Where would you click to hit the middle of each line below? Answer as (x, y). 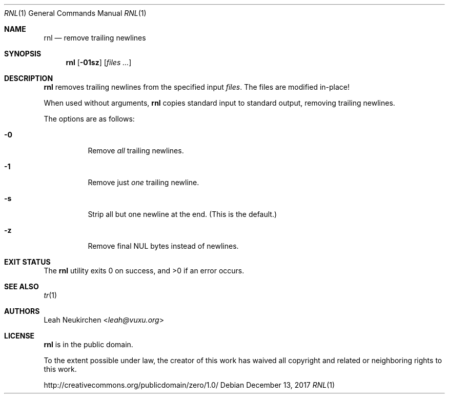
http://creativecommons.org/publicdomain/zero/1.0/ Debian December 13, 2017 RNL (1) (189, 385)
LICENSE (19, 336)
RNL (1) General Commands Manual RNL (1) (75, 13)
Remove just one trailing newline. (144, 182)
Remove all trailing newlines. (136, 151)
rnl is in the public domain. (88, 344)
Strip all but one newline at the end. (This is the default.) (182, 214)
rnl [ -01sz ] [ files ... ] (99, 62)
